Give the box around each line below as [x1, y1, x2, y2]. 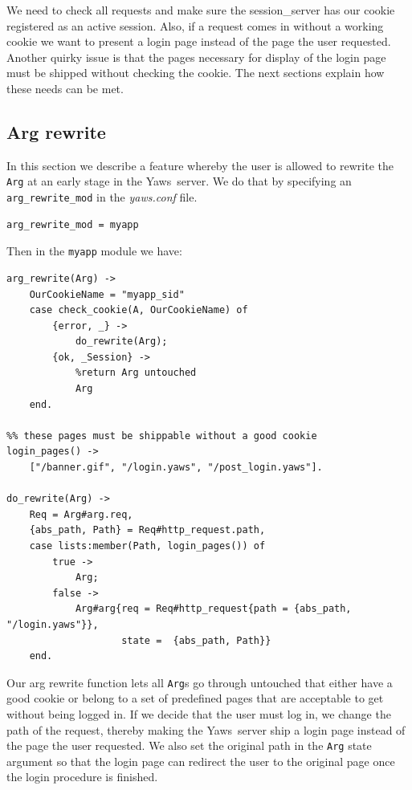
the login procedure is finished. [6, 768, 158, 785]
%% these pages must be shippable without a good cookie [6, 430, 317, 442]
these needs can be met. [6, 79, 124, 96]
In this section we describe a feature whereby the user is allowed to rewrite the [6, 157, 394, 173]
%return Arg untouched [75, 367, 197, 379]
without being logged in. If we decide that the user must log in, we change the [6, 706, 391, 723]
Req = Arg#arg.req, [29, 508, 133, 520]
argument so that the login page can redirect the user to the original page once [6, 752, 395, 769]
